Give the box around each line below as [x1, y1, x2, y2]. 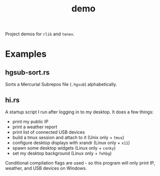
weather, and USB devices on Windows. [5, 165, 87, 171]
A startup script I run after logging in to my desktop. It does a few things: [5, 109, 154, 115]
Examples [5, 48, 47, 60]
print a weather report [12, 124, 58, 130]
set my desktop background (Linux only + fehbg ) [12, 150, 112, 156]
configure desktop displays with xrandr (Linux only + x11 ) [12, 140, 130, 146]
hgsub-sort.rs [5, 68, 50, 77]
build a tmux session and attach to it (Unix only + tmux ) [12, 135, 124, 140]
